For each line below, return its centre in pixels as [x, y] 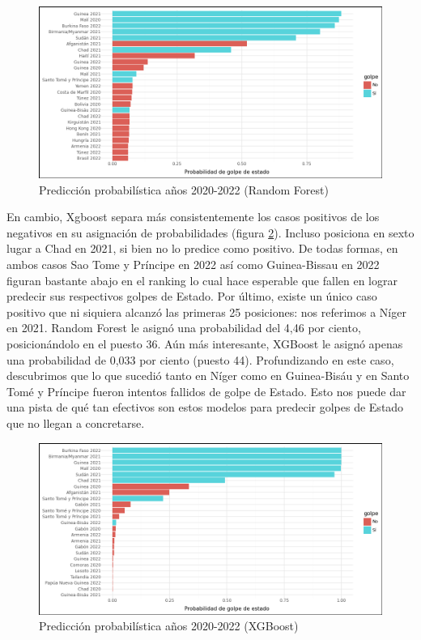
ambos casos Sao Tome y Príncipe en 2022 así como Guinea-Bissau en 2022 [193, 264]
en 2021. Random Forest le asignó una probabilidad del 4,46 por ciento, [184, 328]
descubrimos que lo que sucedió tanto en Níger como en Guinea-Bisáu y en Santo [208, 375]
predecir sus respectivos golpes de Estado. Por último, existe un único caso [192, 296]
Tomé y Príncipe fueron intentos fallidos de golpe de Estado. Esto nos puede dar [206, 391]
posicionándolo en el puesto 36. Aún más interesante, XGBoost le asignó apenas [205, 343]
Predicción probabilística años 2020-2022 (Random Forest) [184, 189]
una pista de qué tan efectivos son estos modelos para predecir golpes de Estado [205, 407]
